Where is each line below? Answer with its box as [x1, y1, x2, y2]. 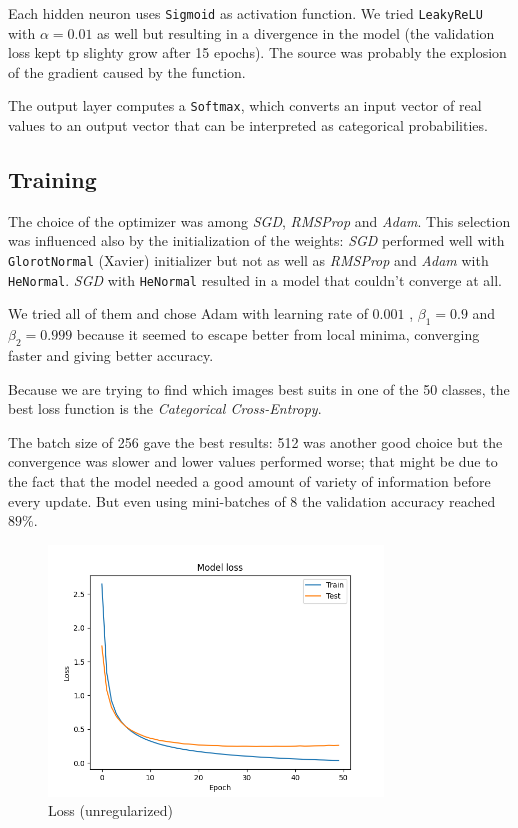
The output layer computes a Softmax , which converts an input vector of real [8, 95, 482, 116]
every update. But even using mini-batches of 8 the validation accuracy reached [8, 490, 496, 511]
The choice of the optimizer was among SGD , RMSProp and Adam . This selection [8, 210, 511, 231]
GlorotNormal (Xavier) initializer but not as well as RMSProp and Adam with [8, 250, 489, 271]
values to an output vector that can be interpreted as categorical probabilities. [8, 115, 488, 136]
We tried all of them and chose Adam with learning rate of [8, 303, 368, 324]
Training [8, 164, 97, 195]
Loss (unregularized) [48, 800, 173, 821]
